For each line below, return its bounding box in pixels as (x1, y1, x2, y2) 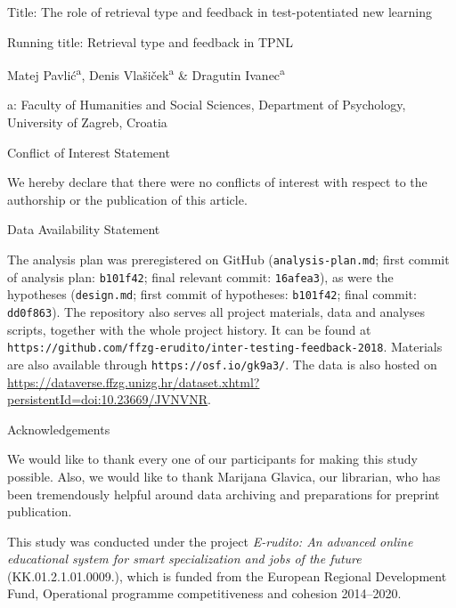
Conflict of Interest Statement (7, 142, 170, 161)
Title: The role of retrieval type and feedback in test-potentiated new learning (7, 3, 433, 20)
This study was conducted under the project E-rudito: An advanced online (7, 531, 413, 550)
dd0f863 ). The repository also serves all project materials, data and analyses (7, 302, 425, 320)
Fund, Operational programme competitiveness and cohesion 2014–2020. (7, 584, 402, 603)
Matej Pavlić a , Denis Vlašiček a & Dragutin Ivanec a (7, 63, 285, 84)
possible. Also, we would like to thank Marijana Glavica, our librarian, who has (7, 466, 441, 485)
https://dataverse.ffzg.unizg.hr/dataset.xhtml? (7, 372, 260, 391)
